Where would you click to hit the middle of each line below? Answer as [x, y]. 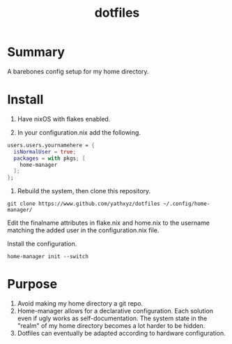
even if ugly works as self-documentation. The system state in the [112, 318]
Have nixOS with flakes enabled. [64, 119]
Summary [36, 52]
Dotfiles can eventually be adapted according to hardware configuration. [122, 334]
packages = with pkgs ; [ [49, 158]
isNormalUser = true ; [45, 151]
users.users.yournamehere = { [51, 145]
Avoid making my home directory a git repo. [80, 304]
